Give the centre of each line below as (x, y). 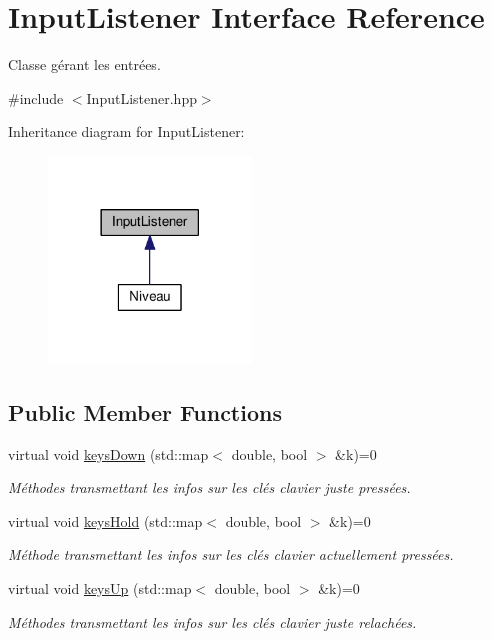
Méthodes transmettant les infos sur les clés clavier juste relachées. (212, 621)
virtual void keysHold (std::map (105, 520)
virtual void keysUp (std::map (100, 587)
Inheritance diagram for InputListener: (126, 131)
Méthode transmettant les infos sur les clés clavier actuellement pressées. (231, 554)
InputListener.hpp (141, 97)
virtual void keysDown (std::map (108, 453)
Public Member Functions (145, 411)
